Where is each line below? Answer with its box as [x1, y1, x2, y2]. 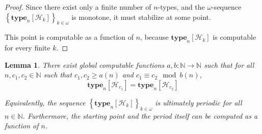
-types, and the [158, 2, 205, 12]
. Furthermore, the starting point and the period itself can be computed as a [22, 110, 258, 121]
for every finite [5, 42, 50, 53]
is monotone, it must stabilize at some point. [71, 11, 211, 22]
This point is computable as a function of [5, 32, 134, 42]
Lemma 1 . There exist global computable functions [5, 59, 165, 70]
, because [140, 32, 169, 42]
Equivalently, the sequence [5, 97, 86, 108]
